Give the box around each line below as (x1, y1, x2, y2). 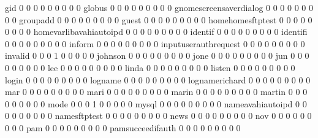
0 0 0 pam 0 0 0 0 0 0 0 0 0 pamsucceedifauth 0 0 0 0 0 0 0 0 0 (5, 121, 241, 134)
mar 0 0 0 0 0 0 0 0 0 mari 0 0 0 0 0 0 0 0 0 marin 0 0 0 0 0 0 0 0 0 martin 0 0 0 (5, 85, 308, 98)
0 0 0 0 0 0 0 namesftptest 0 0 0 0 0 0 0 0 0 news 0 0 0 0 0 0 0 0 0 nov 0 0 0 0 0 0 (5, 109, 312, 122)
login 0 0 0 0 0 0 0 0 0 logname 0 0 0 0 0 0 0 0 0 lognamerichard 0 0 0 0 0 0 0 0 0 (5, 73, 311, 86)
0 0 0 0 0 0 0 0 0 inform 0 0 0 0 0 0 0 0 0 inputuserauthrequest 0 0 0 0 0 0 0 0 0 (5, 37, 305, 50)
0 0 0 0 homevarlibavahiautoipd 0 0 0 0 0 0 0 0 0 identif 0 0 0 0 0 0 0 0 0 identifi (5, 25, 308, 38)
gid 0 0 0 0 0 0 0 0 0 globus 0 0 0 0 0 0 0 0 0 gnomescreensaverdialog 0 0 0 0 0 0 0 (5, 1, 314, 13)
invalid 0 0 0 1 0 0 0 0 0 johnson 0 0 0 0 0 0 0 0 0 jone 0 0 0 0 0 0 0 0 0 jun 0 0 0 (5, 49, 309, 62)
